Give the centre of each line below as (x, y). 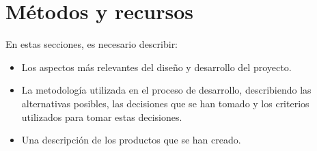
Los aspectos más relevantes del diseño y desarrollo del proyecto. (156, 67)
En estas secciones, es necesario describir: (92, 44)
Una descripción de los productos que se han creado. (131, 140)
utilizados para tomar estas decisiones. (102, 116)
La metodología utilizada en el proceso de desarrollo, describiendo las (166, 90)
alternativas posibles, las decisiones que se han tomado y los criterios (165, 103)
